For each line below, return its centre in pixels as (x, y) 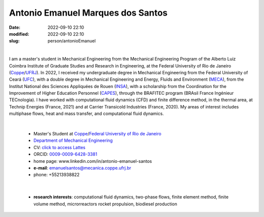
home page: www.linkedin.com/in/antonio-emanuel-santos (93, 161)
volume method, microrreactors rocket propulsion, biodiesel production (105, 204)
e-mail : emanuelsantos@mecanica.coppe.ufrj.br (82, 168)
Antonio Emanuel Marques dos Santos (88, 13)
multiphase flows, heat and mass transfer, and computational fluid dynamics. (86, 114)
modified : (19, 34)
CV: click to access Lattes (59, 147)
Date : (15, 27)
